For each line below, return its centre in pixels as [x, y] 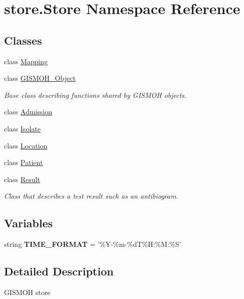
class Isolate [22, 128]
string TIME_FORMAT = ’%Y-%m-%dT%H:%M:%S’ [93, 244]
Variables [29, 223]
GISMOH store [27, 292]
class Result [22, 179]
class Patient [24, 162]
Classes [23, 40]
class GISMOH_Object [40, 78]
